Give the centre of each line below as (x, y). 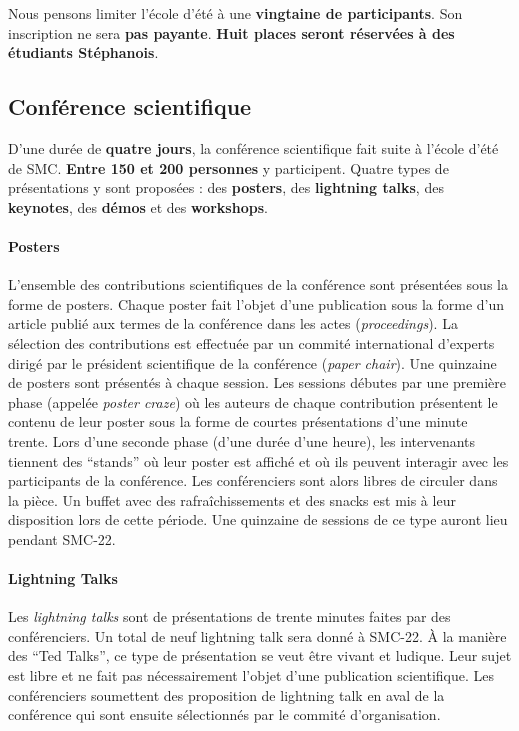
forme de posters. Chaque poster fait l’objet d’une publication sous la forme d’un (256, 303)
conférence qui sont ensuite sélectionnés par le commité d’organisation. (224, 714)
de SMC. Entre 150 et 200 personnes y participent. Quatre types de (228, 167)
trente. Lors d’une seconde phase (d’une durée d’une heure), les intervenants (242, 440)
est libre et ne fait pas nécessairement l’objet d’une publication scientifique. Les (251, 675)
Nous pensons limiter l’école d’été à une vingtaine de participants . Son (235, 13)
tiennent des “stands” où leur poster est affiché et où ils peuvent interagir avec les (258, 460)
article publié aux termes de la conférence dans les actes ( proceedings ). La (233, 323)
